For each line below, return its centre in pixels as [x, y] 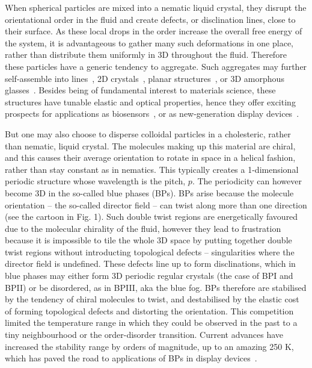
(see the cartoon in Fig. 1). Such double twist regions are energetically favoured [151, 217]
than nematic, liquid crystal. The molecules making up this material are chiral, [150, 145]
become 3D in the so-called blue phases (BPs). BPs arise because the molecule [149, 192]
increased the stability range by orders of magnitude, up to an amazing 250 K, [149, 346]
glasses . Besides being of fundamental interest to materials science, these [140, 90]
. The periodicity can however [247, 181]
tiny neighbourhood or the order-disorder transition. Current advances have [144, 335]
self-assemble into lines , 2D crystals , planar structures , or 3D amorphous [145, 78]
